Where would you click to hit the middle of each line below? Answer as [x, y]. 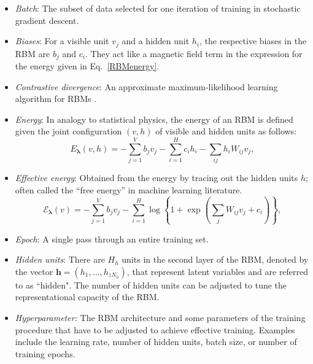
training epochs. [45, 353]
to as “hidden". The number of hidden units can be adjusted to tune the [151, 285]
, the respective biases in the [253, 41]
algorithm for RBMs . [56, 99]
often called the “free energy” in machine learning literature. [129, 189]
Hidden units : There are [60, 259]
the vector [34, 271]
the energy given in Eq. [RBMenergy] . [87, 66]
